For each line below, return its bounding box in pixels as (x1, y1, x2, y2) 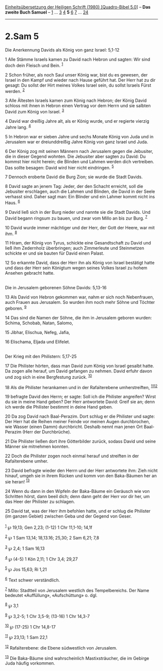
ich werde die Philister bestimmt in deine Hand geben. (5, 404, 113, 410)
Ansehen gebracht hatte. (5, 270, 55, 276)
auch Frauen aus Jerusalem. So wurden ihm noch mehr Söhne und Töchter (5, 299, 155, 305)
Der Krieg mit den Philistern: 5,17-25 (5, 353, 77, 359)
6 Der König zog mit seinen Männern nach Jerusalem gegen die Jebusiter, (5, 148, 154, 154)
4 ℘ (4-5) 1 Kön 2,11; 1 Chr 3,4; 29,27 (5, 555, 78, 562)
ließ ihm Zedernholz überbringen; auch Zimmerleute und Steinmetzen (5, 245, 145, 251)
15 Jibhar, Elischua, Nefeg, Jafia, (5, 329, 70, 335)
